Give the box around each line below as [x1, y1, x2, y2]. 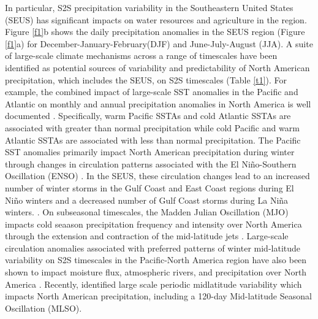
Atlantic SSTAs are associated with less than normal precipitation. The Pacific [5, 133, 301, 146]
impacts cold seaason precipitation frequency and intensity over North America [5, 217, 302, 230]
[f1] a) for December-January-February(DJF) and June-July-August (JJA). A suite [5, 37, 313, 50]
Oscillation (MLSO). [5, 301, 82, 314]
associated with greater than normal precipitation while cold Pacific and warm [5, 121, 300, 134]
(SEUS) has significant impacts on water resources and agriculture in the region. [5, 13, 307, 26]
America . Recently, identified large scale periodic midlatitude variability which [5, 277, 302, 290]
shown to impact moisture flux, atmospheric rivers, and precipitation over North [5, 266, 307, 279]
